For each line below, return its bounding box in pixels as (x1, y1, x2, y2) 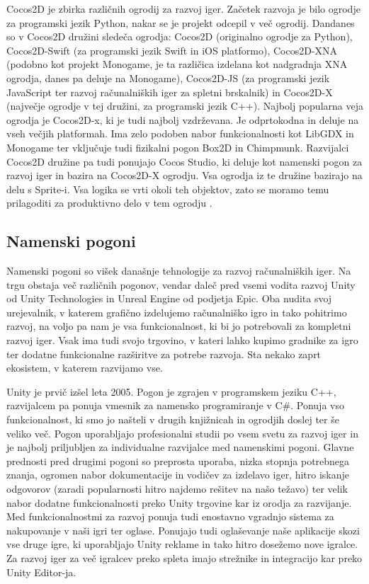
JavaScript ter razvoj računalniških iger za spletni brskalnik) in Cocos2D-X (6, 84, 333, 99)
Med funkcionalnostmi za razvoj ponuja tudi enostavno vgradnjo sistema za (6, 509, 334, 524)
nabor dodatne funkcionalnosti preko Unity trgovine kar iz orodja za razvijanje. (6, 495, 352, 510)
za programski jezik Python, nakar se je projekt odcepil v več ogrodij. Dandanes (6, 15, 355, 30)
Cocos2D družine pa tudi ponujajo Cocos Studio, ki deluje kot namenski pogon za (6, 154, 363, 168)
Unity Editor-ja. (6, 564, 76, 579)
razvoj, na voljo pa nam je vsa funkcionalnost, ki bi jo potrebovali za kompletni (6, 319, 351, 333)
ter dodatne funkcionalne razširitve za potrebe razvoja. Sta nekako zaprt (6, 346, 322, 361)
